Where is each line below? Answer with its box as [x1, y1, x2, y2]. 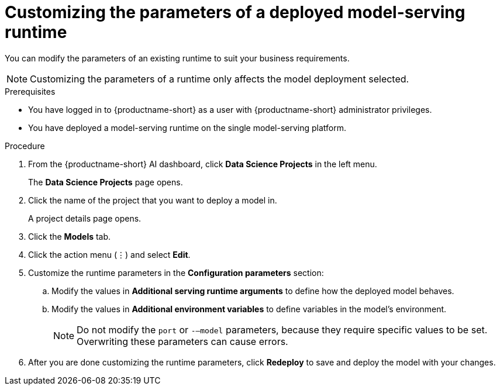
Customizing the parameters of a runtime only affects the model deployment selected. [30, 73, 409, 85]
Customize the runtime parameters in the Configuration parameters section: [28, 267, 324, 278]
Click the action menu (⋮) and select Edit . [28, 249, 191, 260]
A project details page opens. [28, 213, 142, 223]
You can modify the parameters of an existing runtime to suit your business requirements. [5, 53, 350, 63]
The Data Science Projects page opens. [28, 177, 183, 187]
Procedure [5, 140, 45, 151]
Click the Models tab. [28, 231, 111, 241]
